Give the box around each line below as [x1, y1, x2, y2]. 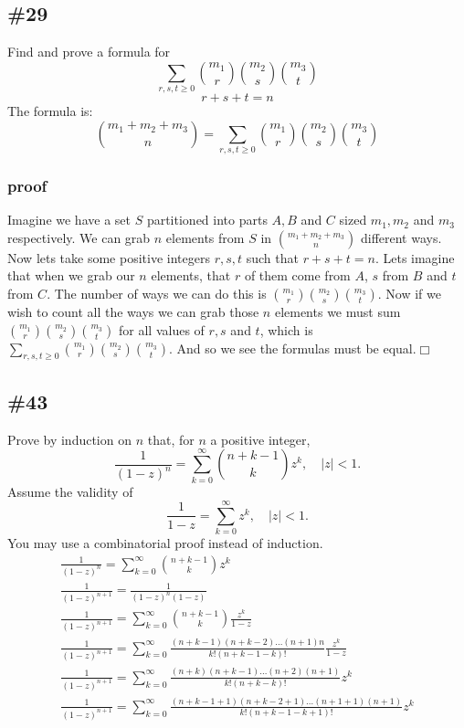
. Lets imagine [374, 248, 455, 267]
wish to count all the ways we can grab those [7, 302, 259, 322]
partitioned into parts [146, 210, 268, 229]
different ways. [360, 227, 442, 247]
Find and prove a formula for [7, 42, 171, 61]
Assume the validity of [7, 481, 133, 501]
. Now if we [377, 284, 441, 303]
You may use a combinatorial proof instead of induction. [7, 533, 323, 553]
